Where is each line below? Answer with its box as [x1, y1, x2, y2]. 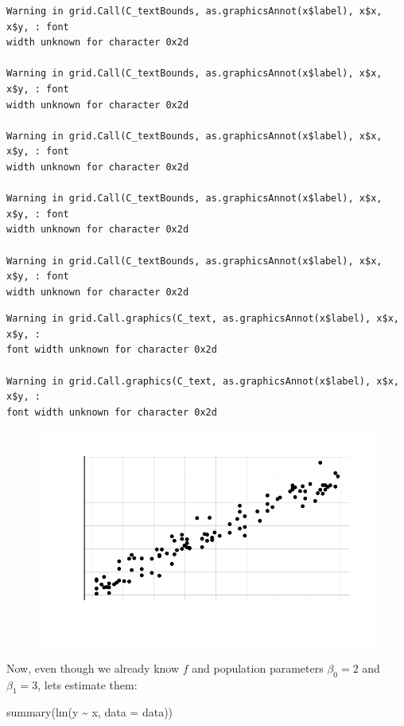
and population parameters [192, 659, 324, 676]
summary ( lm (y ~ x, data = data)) [6, 704, 173, 720]
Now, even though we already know [6, 659, 180, 676]
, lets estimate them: [37, 676, 138, 693]
